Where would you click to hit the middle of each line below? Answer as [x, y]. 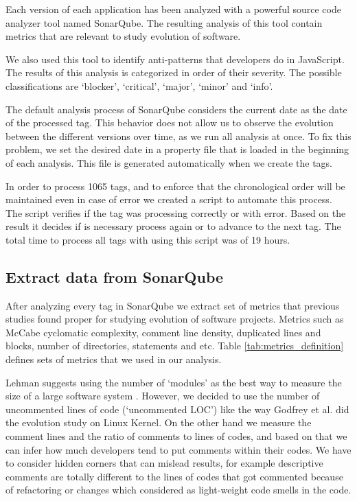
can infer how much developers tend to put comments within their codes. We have [178, 449]
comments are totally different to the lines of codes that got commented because [174, 476]
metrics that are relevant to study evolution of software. [123, 36]
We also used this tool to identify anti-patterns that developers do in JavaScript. [175, 59]
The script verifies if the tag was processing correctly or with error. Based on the [176, 212]
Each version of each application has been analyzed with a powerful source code [173, 9]
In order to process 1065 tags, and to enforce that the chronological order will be [175, 186]
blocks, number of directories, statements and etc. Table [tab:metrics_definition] [175, 346]
